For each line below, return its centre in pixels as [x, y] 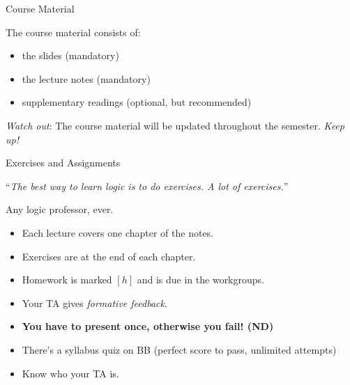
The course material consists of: [73, 32]
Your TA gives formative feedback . [94, 302]
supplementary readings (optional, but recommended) [137, 102]
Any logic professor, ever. [60, 209]
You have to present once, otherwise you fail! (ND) [148, 326]
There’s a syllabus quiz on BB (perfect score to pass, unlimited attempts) [179, 349]
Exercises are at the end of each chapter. [109, 256]
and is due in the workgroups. [200, 280]
